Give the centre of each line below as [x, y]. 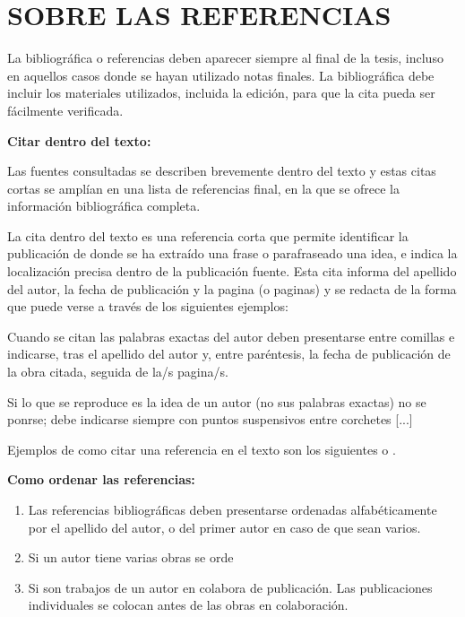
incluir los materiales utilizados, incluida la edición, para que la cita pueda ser [221, 93]
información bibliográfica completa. [104, 206]
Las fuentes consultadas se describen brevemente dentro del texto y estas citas [222, 171]
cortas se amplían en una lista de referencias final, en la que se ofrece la [203, 188]
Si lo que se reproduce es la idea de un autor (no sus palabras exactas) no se [217, 401]
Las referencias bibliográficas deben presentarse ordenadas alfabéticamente [232, 509]
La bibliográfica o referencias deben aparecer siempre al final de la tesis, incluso [225, 58]
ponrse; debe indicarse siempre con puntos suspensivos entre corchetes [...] [210, 419]
